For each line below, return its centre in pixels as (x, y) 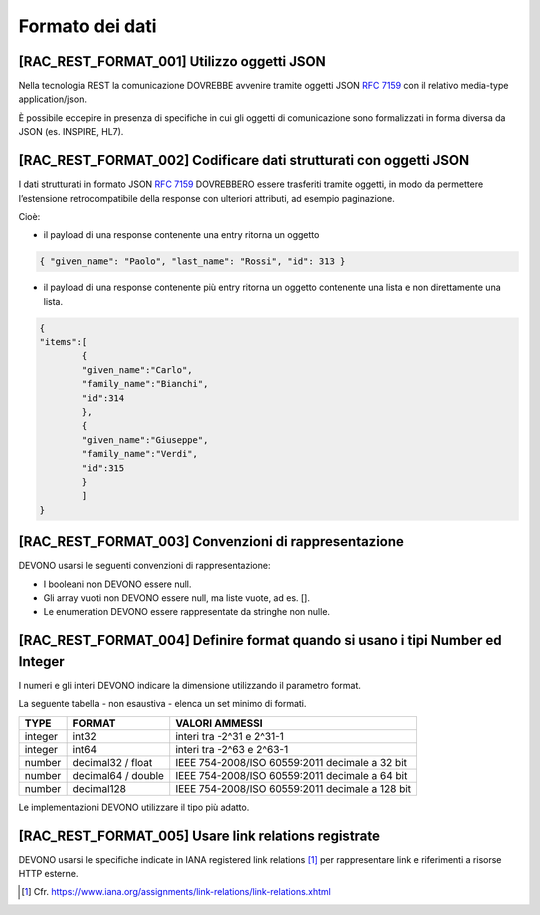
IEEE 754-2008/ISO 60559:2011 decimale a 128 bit (293, 788)
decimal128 (99, 788)
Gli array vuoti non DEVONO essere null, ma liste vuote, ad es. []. (176, 598)
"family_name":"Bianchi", (145, 384)
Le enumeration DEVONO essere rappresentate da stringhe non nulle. (186, 612)
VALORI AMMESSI (219, 723)
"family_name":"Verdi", (140, 454)
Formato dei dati (87, 26)
